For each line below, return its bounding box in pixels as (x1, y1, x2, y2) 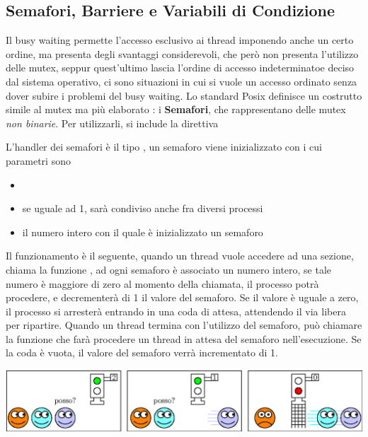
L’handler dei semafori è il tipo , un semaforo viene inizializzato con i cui (6, 139, 322, 154)
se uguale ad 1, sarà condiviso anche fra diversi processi (22, 201, 263, 216)
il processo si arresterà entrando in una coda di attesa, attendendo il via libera (6, 303, 346, 318)
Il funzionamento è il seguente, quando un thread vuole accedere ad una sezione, (6, 248, 354, 263)
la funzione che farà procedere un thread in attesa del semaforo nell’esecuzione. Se (6, 331, 362, 346)
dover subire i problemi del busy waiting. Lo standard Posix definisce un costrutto (6, 88, 362, 103)
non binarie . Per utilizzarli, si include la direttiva (6, 115, 219, 130)
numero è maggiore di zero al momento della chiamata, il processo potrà (6, 276, 319, 291)
